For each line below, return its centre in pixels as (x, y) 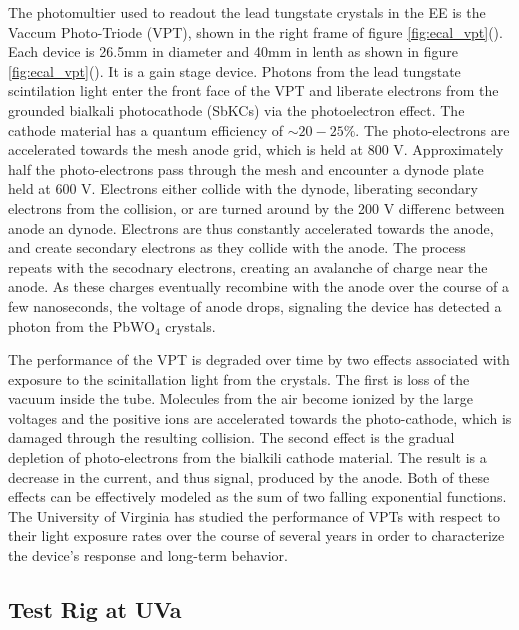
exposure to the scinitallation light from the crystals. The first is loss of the (239, 378)
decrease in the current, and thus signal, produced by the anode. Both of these (249, 476)
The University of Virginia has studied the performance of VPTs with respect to (254, 515)
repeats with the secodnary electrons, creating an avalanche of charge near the (248, 266)
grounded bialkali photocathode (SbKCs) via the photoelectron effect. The (236, 109)
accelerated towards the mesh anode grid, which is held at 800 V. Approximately (256, 149)
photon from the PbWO (81, 325)
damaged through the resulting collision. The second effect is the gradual (231, 437)
